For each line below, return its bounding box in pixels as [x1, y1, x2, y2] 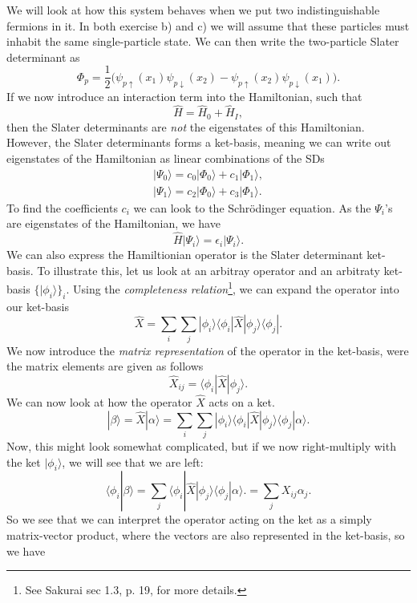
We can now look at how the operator [6, 394, 192, 411]
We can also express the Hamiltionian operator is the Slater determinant [6, 246, 363, 263]
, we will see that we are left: [62, 453, 204, 470]
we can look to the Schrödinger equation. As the [133, 199, 371, 216]
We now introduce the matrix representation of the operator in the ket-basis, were [6, 342, 409, 358]
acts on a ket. [208, 394, 275, 411]
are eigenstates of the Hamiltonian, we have [6, 215, 221, 232]
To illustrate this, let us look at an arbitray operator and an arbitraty [37, 261, 380, 278]
